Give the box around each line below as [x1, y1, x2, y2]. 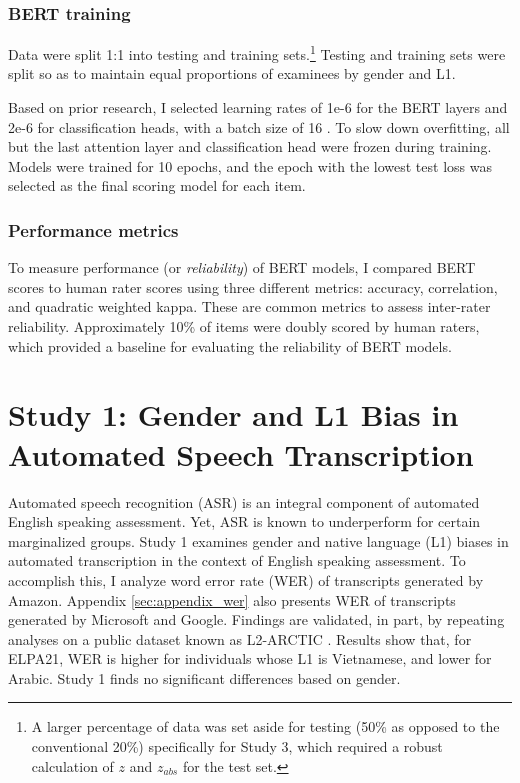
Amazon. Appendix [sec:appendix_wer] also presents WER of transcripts [8, 589, 456, 610]
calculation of [31, 755, 114, 776]
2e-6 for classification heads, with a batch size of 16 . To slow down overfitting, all [8, 116, 510, 137]
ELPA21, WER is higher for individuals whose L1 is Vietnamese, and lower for [8, 648, 492, 669]
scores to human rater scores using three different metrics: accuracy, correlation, [8, 276, 498, 297]
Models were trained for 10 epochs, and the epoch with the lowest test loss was [8, 155, 492, 176]
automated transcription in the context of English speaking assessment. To [8, 550, 466, 571]
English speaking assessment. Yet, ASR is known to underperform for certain [8, 511, 481, 532]
